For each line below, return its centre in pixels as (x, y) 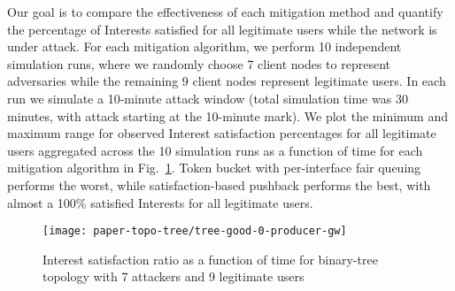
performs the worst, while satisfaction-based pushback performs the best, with (219, 184)
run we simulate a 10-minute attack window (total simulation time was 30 (208, 98)
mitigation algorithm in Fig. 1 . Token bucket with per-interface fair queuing (214, 168)
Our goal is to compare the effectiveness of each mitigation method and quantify (225, 11)
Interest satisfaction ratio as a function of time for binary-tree (210, 259)
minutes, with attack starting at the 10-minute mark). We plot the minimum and (228, 115)
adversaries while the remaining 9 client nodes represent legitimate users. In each (227, 81)
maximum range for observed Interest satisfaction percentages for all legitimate (222, 133)
